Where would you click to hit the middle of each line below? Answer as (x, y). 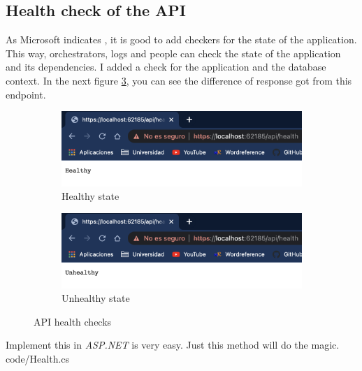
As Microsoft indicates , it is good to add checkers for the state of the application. (181, 39)
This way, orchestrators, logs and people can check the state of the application (173, 53)
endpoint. (26, 94)
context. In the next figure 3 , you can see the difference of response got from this (179, 80)
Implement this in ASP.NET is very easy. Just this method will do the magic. (173, 345)
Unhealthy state (96, 298)
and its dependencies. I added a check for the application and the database (166, 67)
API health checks (73, 321)
